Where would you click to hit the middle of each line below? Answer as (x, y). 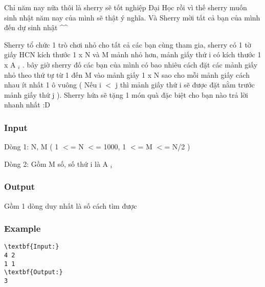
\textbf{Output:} (34, 272)
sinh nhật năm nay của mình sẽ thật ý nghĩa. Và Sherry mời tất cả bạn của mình (132, 17)
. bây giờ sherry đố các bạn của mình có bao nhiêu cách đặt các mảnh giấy (140, 64)
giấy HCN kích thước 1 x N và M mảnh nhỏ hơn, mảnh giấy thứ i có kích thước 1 (133, 54)
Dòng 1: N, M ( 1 (31, 147)
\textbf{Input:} (32, 247)
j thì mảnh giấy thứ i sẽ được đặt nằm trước (185, 85)
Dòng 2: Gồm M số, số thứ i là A (56, 163)
